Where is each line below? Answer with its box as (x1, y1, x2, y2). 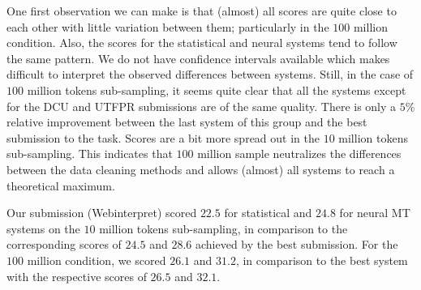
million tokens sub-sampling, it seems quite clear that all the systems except (27, 81, 406, 98)
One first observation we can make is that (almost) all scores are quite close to (6, 2, 397, 19)
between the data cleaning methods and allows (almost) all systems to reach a (6, 160, 395, 177)
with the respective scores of (6, 267, 147, 284)
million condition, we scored (27, 251, 166, 268)
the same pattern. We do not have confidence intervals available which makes (6, 49, 390, 66)
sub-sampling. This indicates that (6, 145, 173, 162)
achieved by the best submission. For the (195, 236, 398, 253)
